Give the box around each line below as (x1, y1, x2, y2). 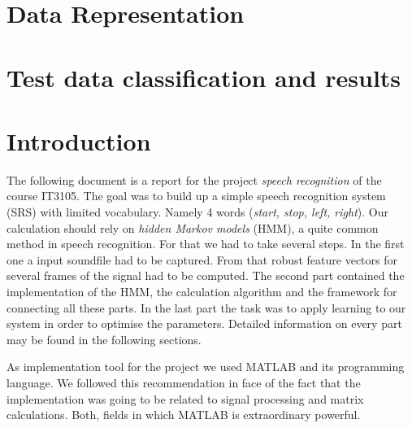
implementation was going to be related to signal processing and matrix (7, 390, 364, 407)
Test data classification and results (7, 60, 401, 94)
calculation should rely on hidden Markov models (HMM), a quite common (7, 219, 379, 236)
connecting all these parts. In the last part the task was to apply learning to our (7, 299, 406, 316)
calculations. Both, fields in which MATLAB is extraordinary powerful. (7, 406, 361, 423)
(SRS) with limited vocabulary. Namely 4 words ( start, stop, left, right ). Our (7, 203, 388, 221)
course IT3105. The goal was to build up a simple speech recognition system (7, 187, 386, 204)
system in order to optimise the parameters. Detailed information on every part (7, 315, 402, 332)
